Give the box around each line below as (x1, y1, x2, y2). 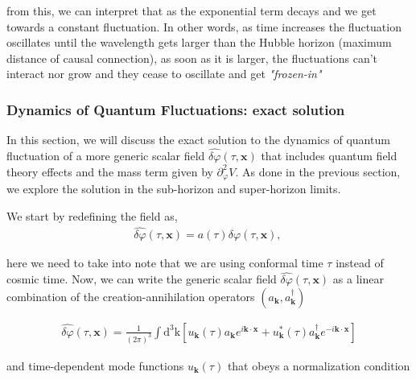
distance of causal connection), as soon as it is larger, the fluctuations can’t (6, 49, 378, 66)
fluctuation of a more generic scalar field (6, 147, 205, 163)
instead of (336, 254, 384, 271)
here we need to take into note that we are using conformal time (6, 254, 323, 271)
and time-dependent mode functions (6, 357, 184, 374)
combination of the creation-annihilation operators (6, 287, 255, 304)
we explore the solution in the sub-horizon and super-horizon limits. (6, 180, 341, 197)
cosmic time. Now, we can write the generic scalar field (6, 271, 277, 287)
